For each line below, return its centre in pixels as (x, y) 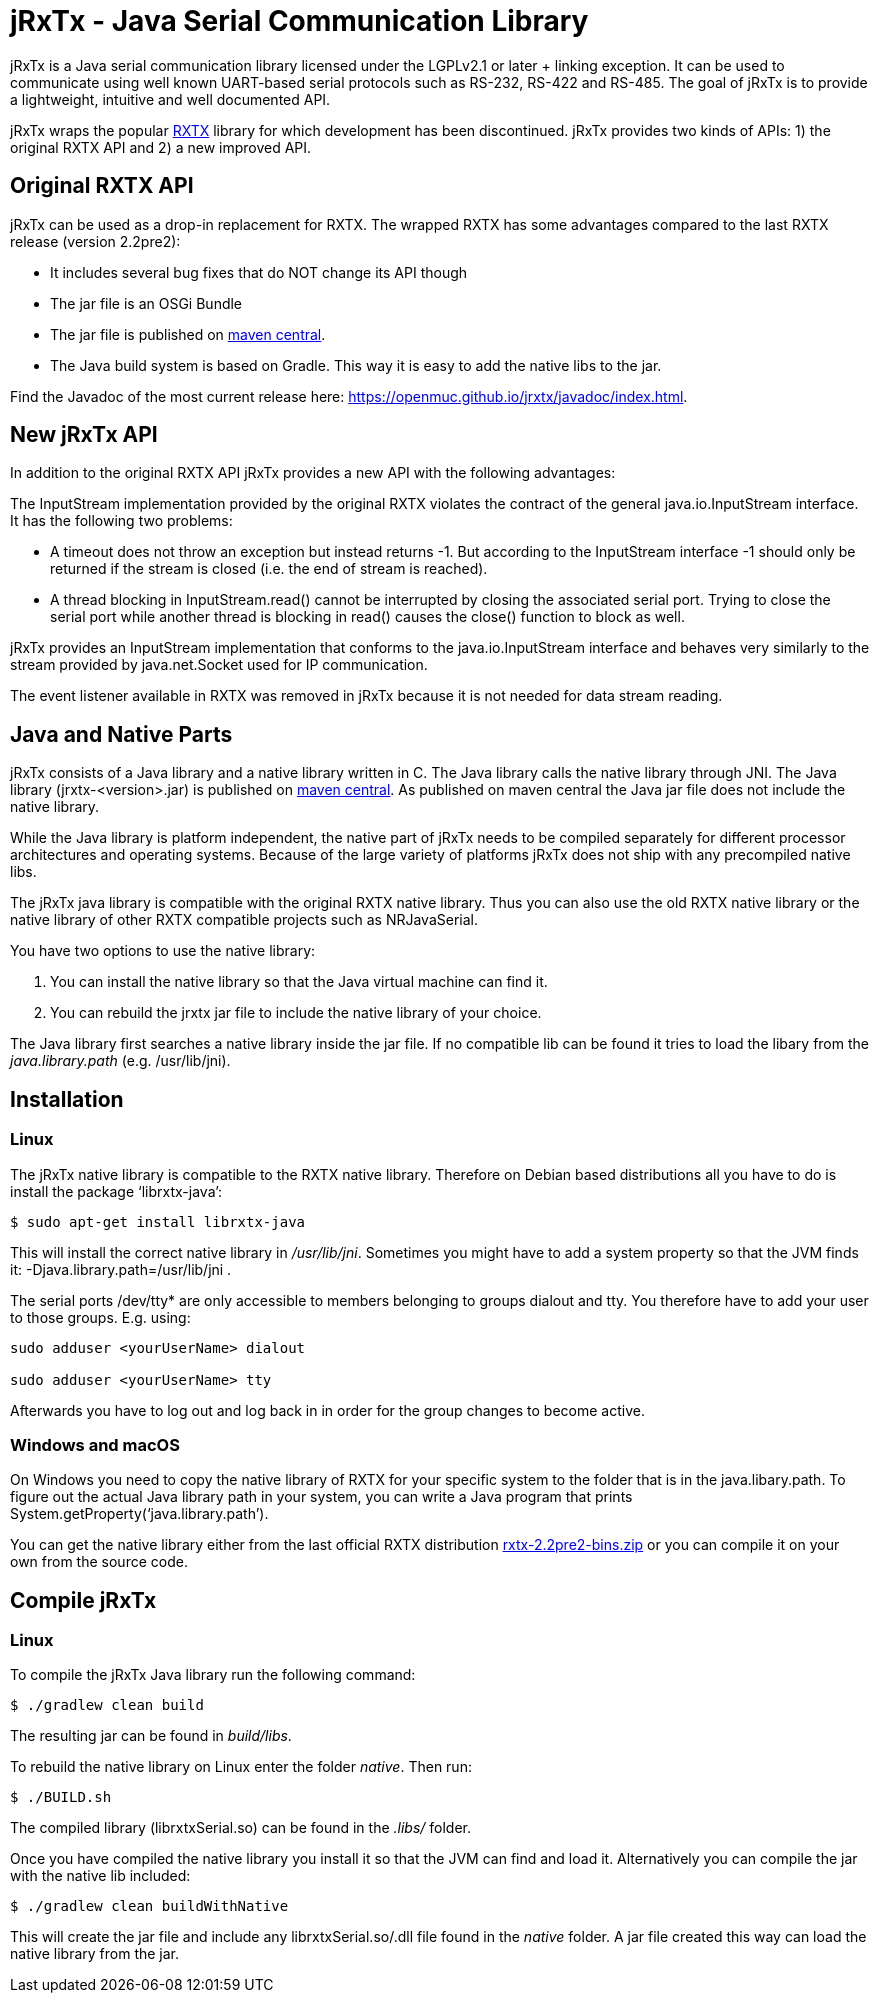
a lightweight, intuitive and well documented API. (170, 99)
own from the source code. (99, 1562)
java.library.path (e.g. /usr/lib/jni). (120, 1061)
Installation (67, 1099)
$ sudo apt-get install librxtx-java (158, 1221)
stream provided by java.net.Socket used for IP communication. (219, 665)
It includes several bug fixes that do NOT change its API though (259, 272)
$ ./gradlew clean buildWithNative (149, 1906)
